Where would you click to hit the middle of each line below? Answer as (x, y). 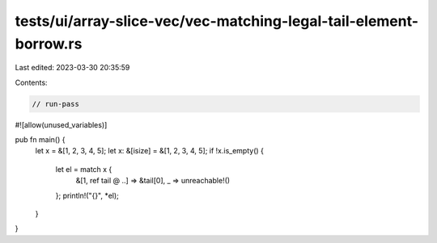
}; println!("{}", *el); (87, 195)
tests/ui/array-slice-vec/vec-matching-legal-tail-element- (217, 21)
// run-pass (56, 104)
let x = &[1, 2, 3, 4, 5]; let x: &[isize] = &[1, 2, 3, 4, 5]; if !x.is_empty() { (150, 151)
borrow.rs (49, 44)
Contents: (31, 82)
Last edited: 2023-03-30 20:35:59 (72, 68)
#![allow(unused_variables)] (61, 124)
